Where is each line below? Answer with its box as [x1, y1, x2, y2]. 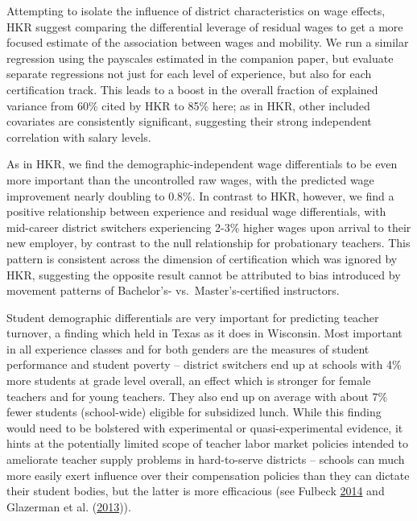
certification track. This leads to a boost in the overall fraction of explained [6, 81, 378, 97]
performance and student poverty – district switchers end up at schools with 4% [6, 356, 402, 373]
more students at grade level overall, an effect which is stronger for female [6, 372, 371, 389]
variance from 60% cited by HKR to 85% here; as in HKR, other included [6, 97, 370, 114]
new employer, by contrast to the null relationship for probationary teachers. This [6, 234, 411, 251]
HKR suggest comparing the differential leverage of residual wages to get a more [6, 18, 403, 35]
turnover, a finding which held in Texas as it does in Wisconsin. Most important [6, 325, 403, 341]
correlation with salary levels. [6, 128, 151, 145]
